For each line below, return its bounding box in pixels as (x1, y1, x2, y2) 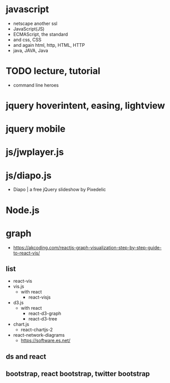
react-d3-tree (28, 316, 58, 322)
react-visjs (28, 294, 51, 301)
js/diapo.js (6, 169, 52, 181)
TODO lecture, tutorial (6, 65, 101, 77)
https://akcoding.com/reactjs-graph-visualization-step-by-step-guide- (13, 244, 162, 250)
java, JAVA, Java (13, 47, 48, 53)
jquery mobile (6, 123, 66, 135)
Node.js (6, 204, 40, 216)
